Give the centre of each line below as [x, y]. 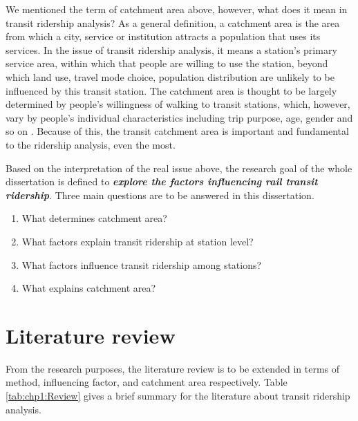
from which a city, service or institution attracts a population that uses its [163, 36]
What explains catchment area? [89, 288]
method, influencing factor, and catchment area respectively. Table [147, 382]
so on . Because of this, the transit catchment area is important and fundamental [177, 131]
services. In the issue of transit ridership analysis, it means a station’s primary [171, 49]
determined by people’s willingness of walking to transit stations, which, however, [178, 104]
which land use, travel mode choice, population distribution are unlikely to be [170, 76]
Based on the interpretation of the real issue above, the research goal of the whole [179, 168]
